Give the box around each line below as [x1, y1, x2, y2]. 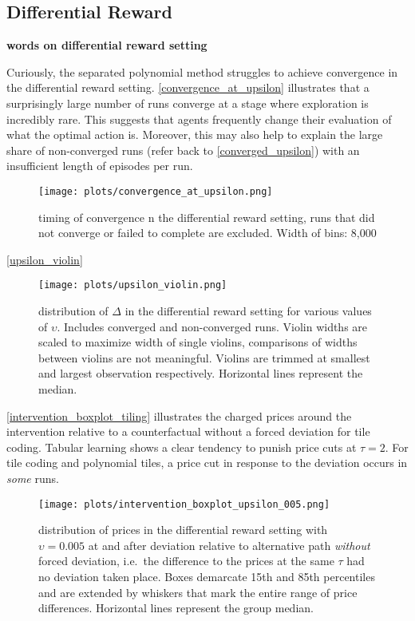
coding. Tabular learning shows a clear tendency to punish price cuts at [6, 438, 357, 455]
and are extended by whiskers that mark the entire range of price [38, 583, 358, 600]
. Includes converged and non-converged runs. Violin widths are [57, 318, 368, 334]
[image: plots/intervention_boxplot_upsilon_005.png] [38, 498, 330, 510]
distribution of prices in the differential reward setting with [38, 521, 328, 538]
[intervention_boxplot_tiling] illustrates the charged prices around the [6, 407, 352, 424]
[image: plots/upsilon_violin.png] [38, 279, 227, 291]
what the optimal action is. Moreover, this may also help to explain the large [6, 126, 383, 143]
